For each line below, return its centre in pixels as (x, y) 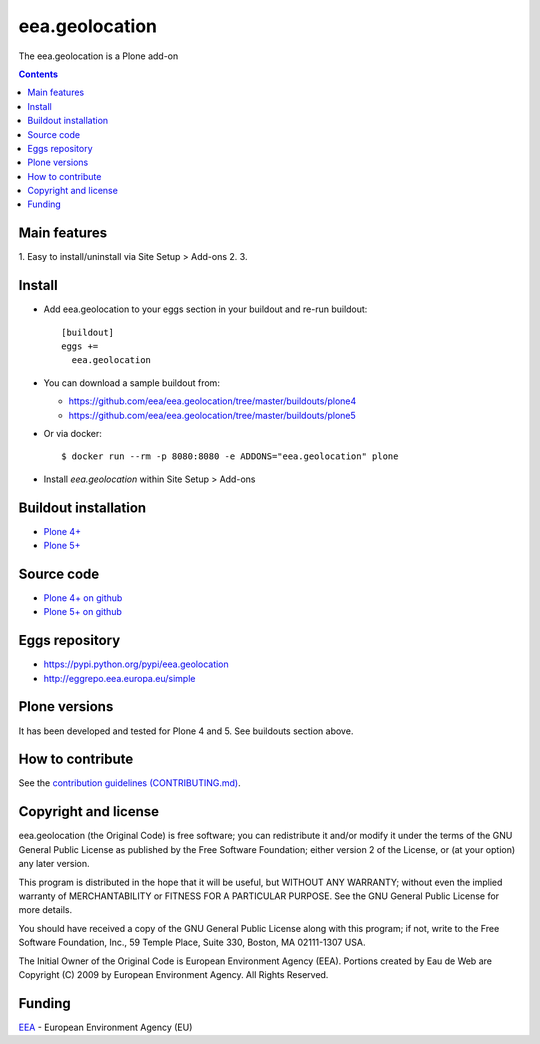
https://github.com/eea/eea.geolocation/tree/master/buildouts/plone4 (212, 401)
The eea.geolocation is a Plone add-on (98, 56)
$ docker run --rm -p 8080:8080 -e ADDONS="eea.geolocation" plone (230, 456)
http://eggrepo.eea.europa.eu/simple (119, 678)
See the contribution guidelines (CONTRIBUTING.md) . (129, 783)
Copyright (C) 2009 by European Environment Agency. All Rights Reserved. (173, 974)
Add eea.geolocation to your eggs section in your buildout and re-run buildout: (205, 309)
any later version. (54, 864)
